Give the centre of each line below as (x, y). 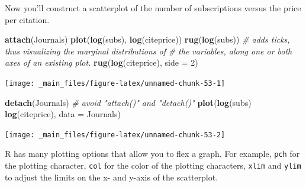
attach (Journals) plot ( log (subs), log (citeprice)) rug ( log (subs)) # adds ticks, (147, 39)
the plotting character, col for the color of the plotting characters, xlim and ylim (153, 165)
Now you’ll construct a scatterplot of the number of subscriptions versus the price (153, 8)
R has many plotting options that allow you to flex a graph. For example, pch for (152, 154)
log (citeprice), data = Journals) (63, 114)
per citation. (27, 19)
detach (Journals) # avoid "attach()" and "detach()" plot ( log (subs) (128, 102)
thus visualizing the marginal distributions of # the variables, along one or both (149, 51)
